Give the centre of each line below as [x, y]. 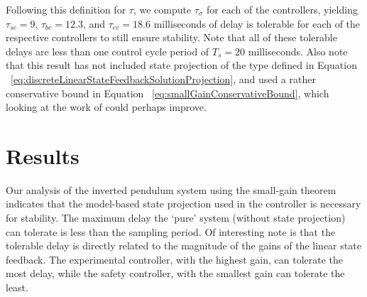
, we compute [162, 9]
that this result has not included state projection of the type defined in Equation [181, 65]
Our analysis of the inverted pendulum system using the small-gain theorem [171, 189]
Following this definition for [66, 9]
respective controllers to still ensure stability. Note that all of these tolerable [171, 37]
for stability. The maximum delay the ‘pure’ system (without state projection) [176, 218]
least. [17, 287]
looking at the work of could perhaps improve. [106, 107]
